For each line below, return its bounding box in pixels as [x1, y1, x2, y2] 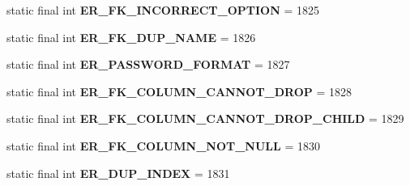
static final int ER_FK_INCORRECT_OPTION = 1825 [6, 2, 319, 18]
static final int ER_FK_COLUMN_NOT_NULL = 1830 [6, 137, 320, 154]
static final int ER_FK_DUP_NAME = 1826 [6, 28, 256, 45]
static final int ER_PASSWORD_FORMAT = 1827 [6, 56, 290, 73]
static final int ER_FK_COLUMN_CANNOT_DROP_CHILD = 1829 [6, 110, 404, 127]
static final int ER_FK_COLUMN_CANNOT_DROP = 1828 [6, 82, 352, 99]
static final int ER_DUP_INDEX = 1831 [6, 164, 230, 181]
